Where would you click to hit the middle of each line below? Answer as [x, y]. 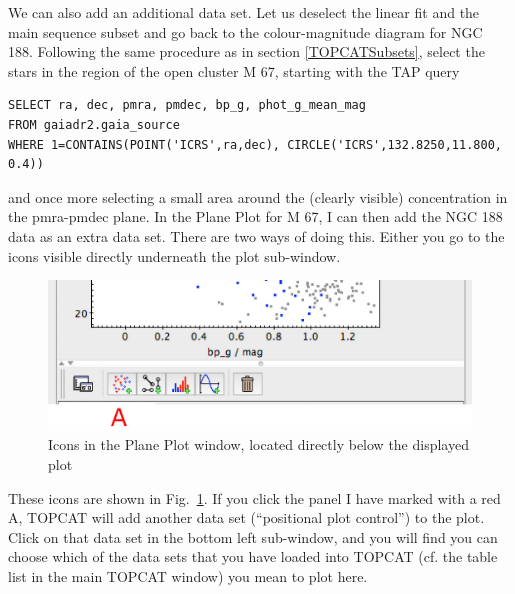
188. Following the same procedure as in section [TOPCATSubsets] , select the [246, 51]
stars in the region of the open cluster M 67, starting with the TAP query [234, 70]
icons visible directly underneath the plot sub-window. [174, 255]
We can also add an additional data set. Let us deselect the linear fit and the [244, 12]
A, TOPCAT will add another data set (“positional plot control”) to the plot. [246, 517]
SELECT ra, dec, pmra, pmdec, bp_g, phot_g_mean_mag [187, 105]
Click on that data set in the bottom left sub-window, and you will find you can [253, 536]
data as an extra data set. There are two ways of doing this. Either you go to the [256, 235]
